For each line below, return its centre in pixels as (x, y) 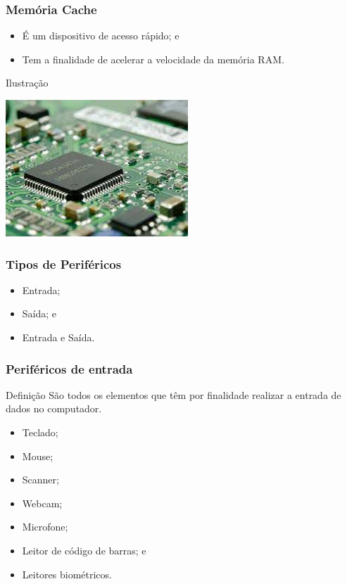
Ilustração (27, 83)
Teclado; (40, 432)
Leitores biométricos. (67, 574)
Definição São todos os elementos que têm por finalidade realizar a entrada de (173, 394)
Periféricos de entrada (69, 368)
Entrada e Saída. (58, 337)
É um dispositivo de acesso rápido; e (101, 36)
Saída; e (39, 313)
